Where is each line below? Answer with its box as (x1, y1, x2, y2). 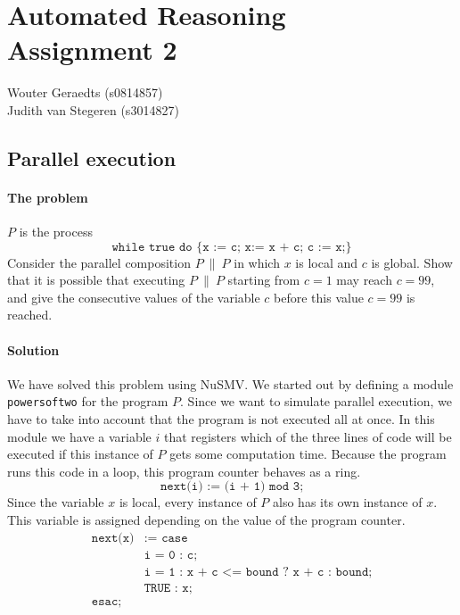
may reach (336, 270, 392, 289)
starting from (227, 270, 300, 289)
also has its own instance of (273, 493, 423, 511)
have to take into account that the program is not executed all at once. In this (7, 410, 435, 428)
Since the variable (7, 493, 104, 511)
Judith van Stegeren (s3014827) (7, 100, 179, 119)
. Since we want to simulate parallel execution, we (180, 392, 453, 411)
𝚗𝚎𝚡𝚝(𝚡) (91, 531, 135, 544)
